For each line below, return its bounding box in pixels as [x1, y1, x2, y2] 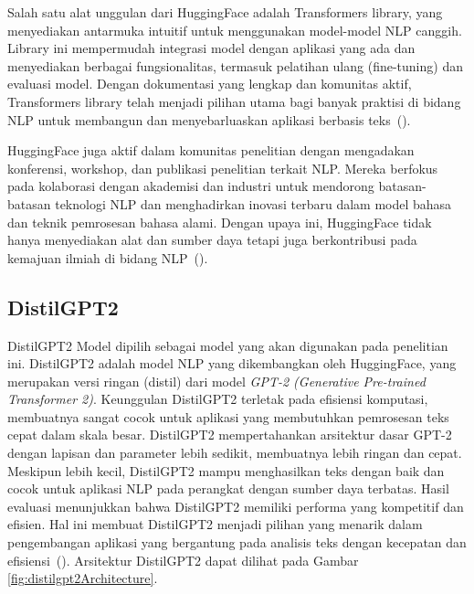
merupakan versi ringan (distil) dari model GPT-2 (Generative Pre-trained [7, 371, 426, 390]
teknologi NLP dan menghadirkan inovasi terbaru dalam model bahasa [55, 194, 452, 213]
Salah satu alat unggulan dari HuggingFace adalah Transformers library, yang [7, 3, 443, 21]
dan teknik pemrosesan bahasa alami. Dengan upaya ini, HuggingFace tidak [7, 212, 432, 231]
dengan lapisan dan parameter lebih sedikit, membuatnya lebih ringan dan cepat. [7, 443, 462, 462]
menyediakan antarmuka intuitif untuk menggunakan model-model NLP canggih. [7, 20, 462, 39]
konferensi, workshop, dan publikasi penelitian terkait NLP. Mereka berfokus [7, 158, 438, 177]
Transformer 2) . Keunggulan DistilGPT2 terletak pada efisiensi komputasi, [7, 389, 428, 408]
